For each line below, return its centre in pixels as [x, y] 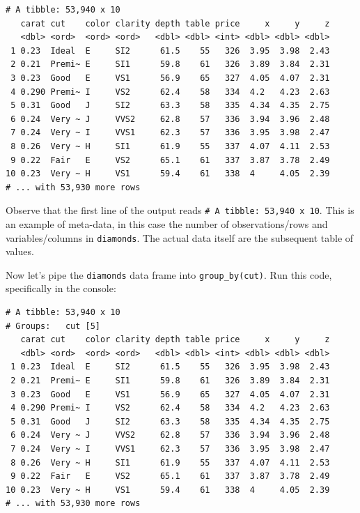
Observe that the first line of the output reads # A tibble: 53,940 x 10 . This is [180, 210]
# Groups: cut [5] [53, 326]
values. [20, 251]
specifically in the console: [61, 288]
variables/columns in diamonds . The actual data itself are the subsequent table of [180, 237]
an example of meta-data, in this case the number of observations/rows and [167, 223]
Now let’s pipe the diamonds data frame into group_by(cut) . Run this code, [169, 274]
